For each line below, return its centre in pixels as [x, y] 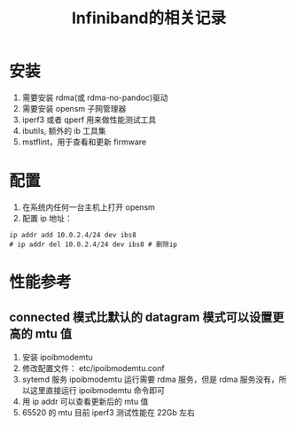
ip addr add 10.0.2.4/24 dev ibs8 [73, 235]
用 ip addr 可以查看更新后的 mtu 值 [85, 401]
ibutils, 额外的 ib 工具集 [64, 130]
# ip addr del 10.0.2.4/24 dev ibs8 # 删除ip [93, 244]
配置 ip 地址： [47, 218]
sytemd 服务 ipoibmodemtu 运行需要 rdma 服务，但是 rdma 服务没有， [150, 379]
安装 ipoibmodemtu [57, 357]
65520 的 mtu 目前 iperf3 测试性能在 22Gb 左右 [108, 412]
